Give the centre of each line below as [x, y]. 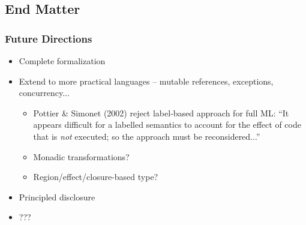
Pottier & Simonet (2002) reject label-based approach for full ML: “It [161, 112]
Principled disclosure [57, 196]
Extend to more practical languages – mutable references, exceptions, [146, 81]
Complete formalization [62, 61]
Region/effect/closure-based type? [96, 177]
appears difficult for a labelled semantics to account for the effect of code [167, 124]
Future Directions [49, 38]
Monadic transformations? [81, 156]
